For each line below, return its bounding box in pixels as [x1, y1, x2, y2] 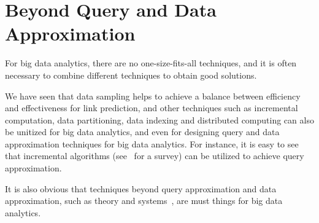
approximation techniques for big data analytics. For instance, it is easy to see [5, 137, 299, 150]
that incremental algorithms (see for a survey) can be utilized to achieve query [5, 149, 304, 162]
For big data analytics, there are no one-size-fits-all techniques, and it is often [5, 57, 297, 69]
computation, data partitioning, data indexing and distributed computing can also [5, 113, 314, 126]
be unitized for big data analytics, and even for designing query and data [5, 125, 280, 138]
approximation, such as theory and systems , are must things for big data [5, 194, 283, 207]
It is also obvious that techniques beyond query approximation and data [5, 182, 277, 195]
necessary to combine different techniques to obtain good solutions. [5, 68, 257, 81]
